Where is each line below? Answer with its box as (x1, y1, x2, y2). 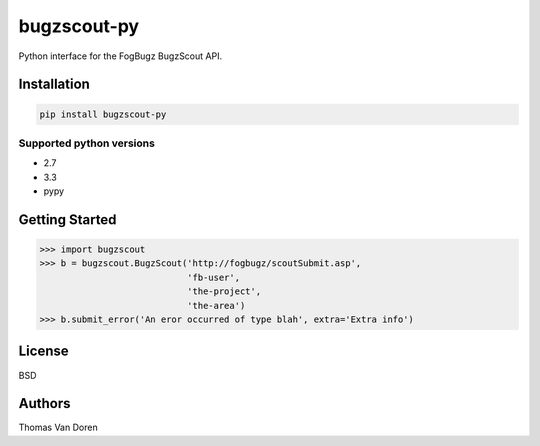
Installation (18, 76, 90, 93)
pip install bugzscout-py (39, 108, 167, 120)
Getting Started (18, 211, 117, 228)
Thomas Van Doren (18, 421, 99, 434)
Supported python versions (18, 136, 155, 150)
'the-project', (186, 286, 262, 297)
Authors (18, 395, 71, 412)
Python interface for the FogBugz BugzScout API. (18, 50, 223, 62)
